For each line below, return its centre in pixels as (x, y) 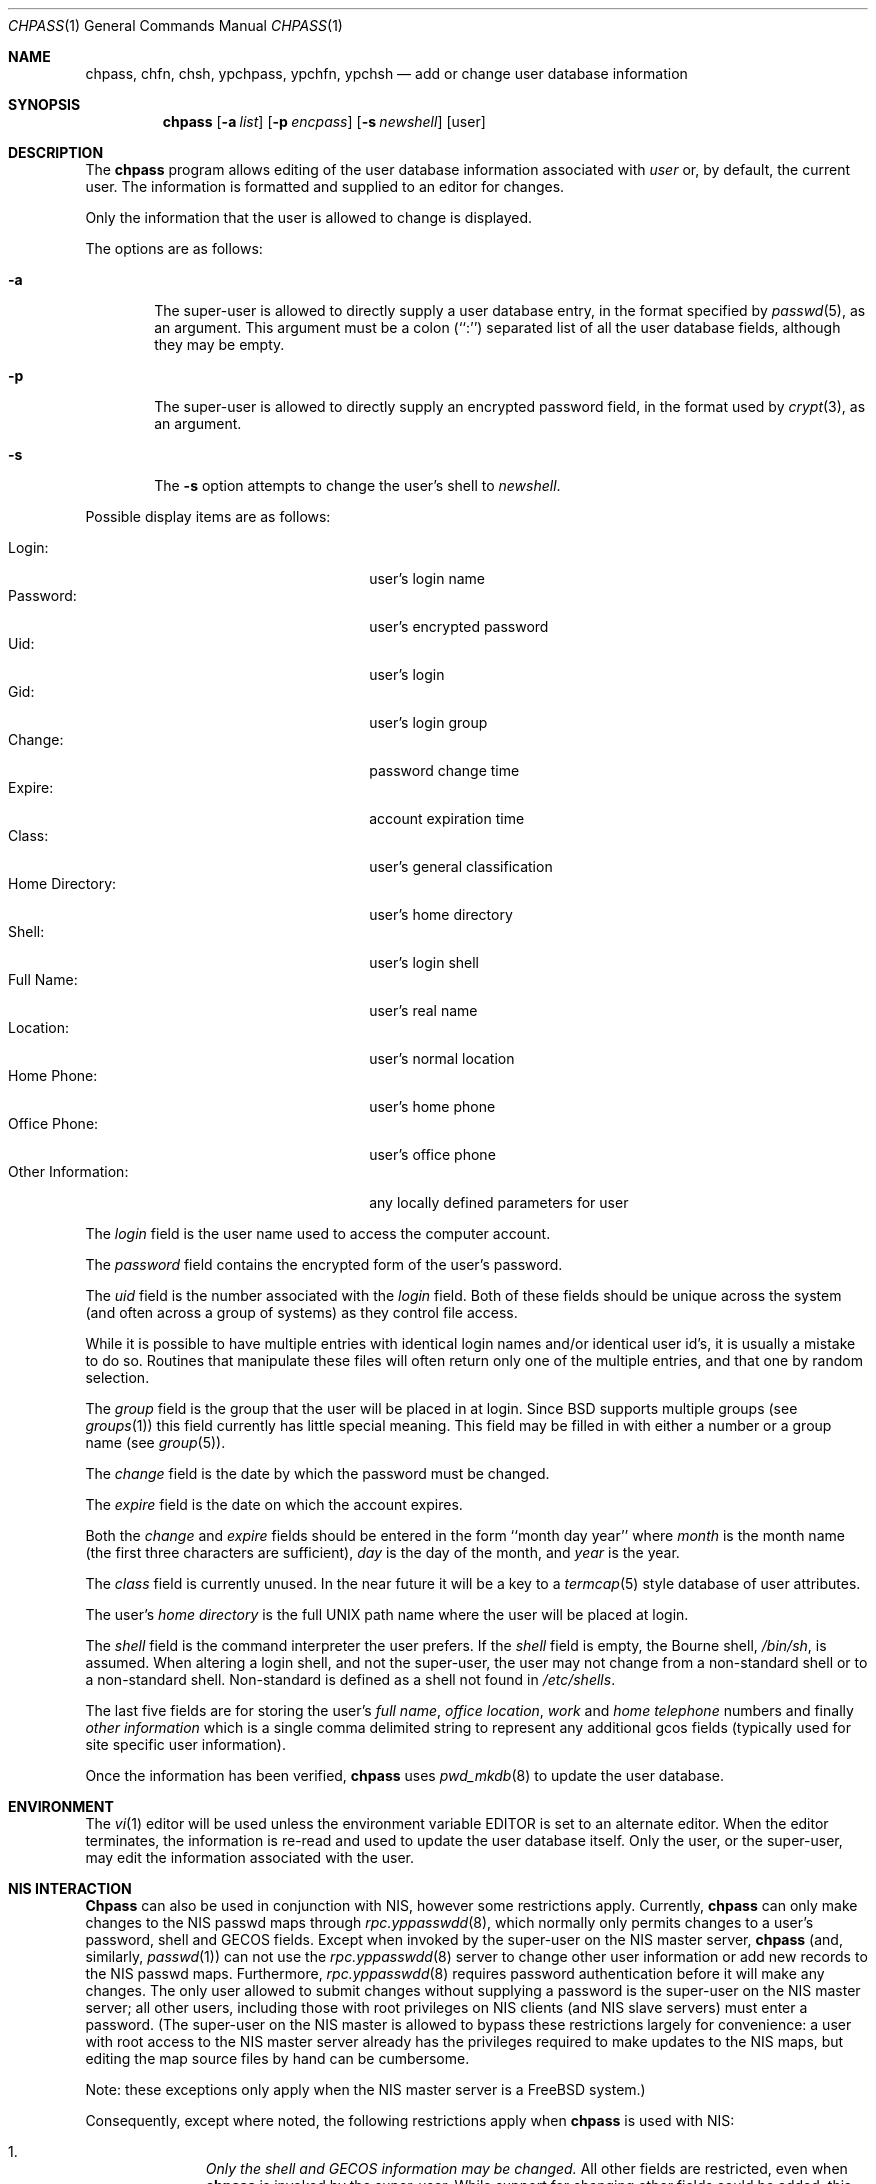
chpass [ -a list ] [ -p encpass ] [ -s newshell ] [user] (324, 121)
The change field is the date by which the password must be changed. (317, 1473)
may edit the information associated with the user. (249, 1857)
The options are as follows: (174, 248)
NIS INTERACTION (70, 1888)
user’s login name (427, 578)
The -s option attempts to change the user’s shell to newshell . (357, 485)
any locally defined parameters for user (499, 1202)
